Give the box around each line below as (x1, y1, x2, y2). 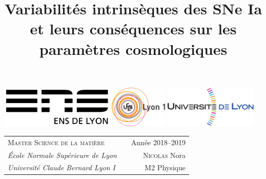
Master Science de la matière (8, 136, 105, 147)
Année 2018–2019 (131, 136, 186, 147)
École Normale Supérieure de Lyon (8, 149, 117, 160)
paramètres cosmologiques (39, 38, 228, 59)
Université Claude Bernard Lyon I (8, 162, 115, 173)
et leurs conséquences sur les (30, 18, 237, 39)
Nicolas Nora (142, 149, 186, 160)
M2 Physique (145, 162, 186, 173)
